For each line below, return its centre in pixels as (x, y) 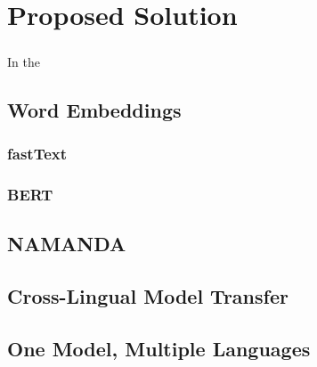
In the (24, 61)
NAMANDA (67, 244)
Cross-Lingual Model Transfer (148, 295)
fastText (37, 154)
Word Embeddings (94, 109)
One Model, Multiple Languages (159, 348)
